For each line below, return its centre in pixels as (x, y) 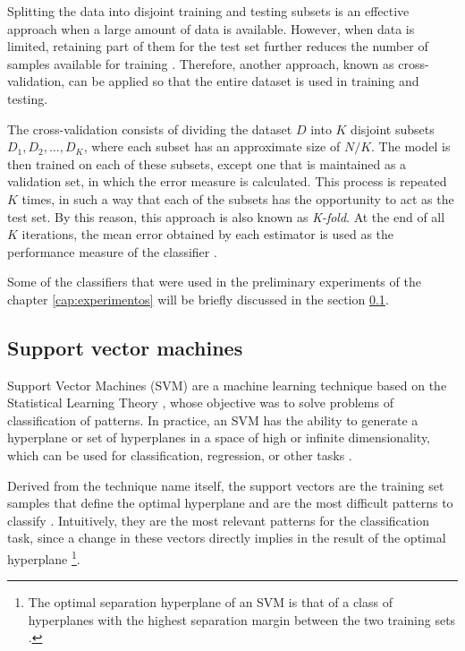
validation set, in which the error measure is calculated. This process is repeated (227, 181)
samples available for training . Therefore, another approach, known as (201, 63)
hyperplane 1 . (44, 557)
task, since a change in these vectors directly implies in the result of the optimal (227, 538)
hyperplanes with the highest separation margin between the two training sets (242, 619)
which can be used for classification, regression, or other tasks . (180, 455)
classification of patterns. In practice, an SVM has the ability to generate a (213, 420)
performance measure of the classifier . (112, 251)
